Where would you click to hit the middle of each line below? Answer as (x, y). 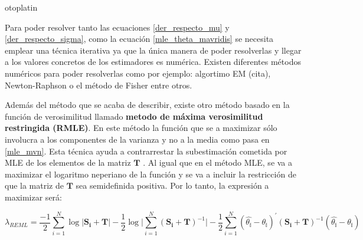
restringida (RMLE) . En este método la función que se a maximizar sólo (141, 128)
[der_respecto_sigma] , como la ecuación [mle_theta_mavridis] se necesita (139, 39)
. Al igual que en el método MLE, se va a (218, 162)
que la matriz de (34, 185)
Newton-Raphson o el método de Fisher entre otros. (99, 85)
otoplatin (21, 7)
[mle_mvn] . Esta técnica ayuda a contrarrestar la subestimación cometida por (146, 151)
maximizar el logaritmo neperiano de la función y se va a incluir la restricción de (151, 174)
